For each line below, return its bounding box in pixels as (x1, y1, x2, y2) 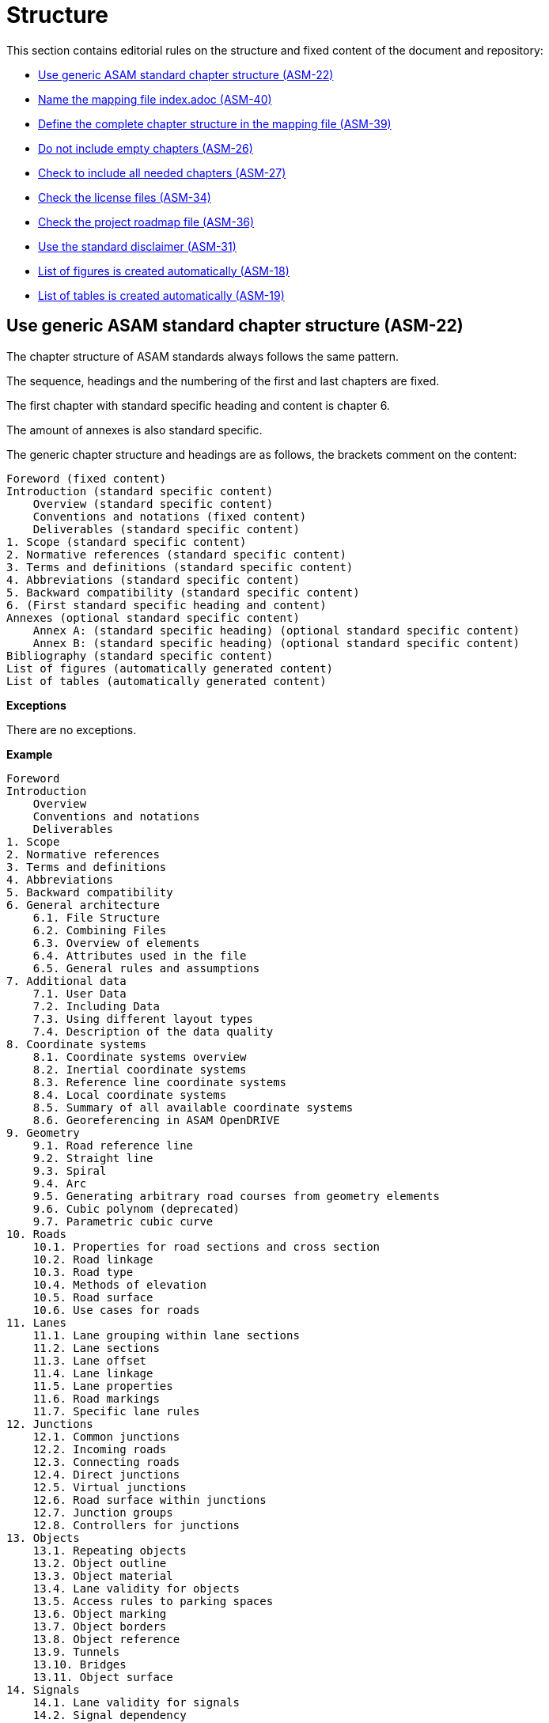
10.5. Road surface (32, 1290, 153, 1304)
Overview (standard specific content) (32, 497, 274, 510)
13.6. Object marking (32, 1607, 167, 1620)
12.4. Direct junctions (32, 1467, 180, 1481)
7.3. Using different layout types (32, 1012, 253, 1025)
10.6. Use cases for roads (32, 1303, 200, 1316)
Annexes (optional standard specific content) (6, 611, 300, 624)
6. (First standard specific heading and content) (6, 598, 327, 612)
